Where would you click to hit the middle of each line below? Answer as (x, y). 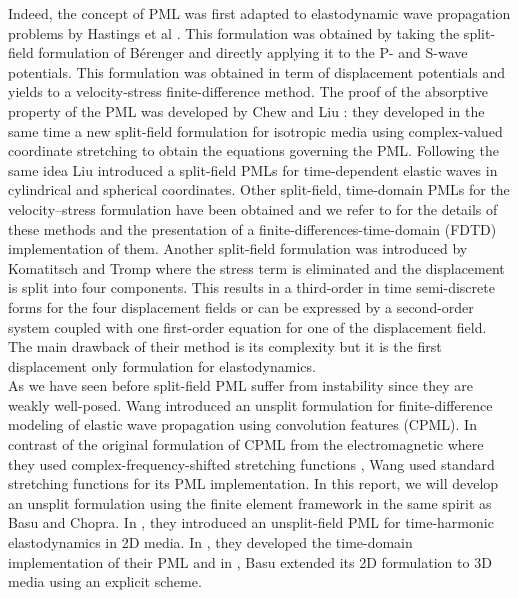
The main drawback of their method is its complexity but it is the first (225, 346)
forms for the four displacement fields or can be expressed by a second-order (241, 306)
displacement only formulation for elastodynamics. (162, 365)
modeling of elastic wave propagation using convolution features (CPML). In (242, 424)
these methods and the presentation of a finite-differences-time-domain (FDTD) (252, 228)
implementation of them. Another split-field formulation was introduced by (238, 248)
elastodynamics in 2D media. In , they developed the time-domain (210, 542)
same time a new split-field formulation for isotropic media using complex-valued (255, 130)
